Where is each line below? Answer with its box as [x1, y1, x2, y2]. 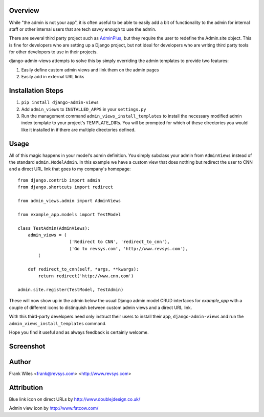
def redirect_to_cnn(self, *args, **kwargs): [27, 266, 139, 272]
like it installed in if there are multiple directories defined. [21, 127, 136, 132]
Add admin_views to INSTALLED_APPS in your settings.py [21, 106, 146, 112]
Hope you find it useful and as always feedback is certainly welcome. [9, 329, 149, 335]
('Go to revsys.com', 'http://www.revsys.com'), [69, 246, 188, 251]
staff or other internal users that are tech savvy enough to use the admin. [9, 26, 156, 32]
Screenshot [9, 342, 45, 351]
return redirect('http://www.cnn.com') [38, 273, 134, 279]
